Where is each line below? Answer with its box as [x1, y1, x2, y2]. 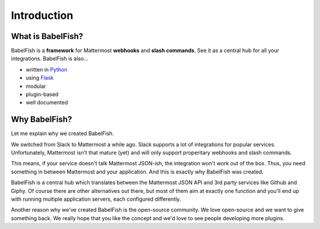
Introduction [11, 9, 73, 22]
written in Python [25, 66, 68, 73]
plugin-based [25, 91, 59, 98]
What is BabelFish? [11, 31, 84, 41]
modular [25, 83, 47, 90]
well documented [25, 99, 68, 106]
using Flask [25, 74, 54, 81]
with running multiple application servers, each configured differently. [11, 195, 181, 203]
